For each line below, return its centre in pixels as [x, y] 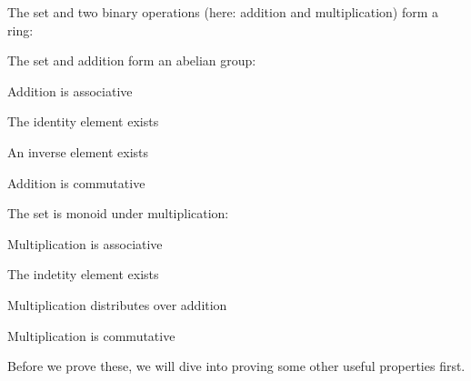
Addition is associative [70, 90]
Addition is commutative [76, 182]
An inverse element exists [78, 151]
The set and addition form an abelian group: [132, 60]
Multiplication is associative [85, 243]
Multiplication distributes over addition [117, 304]
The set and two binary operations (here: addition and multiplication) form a [223, 12]
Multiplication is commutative [91, 335]
